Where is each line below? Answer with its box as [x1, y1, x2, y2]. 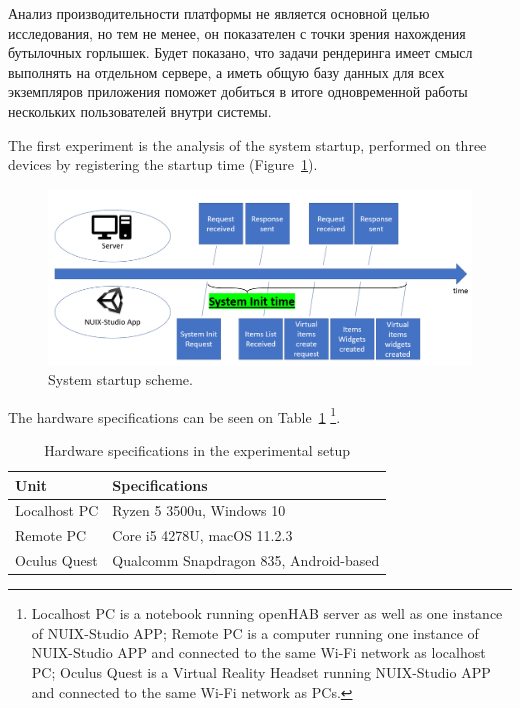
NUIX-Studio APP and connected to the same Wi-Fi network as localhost [31, 642, 486, 663]
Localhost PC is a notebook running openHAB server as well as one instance [31, 603, 503, 624]
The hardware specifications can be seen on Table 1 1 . [8, 403, 341, 427]
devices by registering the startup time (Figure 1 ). [8, 154, 318, 175]
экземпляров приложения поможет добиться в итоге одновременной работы [8, 81, 468, 102]
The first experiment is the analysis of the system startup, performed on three [8, 134, 487, 155]
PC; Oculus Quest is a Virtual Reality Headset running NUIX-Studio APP [31, 661, 491, 682]
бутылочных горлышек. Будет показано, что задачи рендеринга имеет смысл [8, 42, 473, 63]
